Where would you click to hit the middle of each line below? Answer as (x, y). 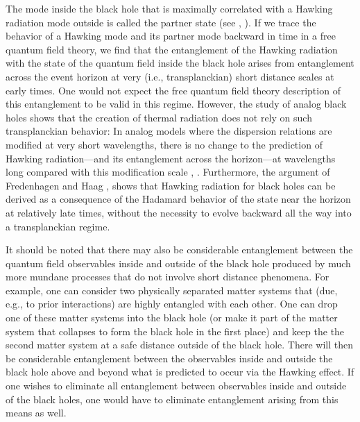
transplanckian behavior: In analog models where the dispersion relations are (169, 131)
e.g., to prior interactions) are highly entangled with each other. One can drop (172, 304)
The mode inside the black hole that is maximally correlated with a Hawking (169, 8)
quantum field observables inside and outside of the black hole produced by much (178, 263)
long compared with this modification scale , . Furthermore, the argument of (168, 172)
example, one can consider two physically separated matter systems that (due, (172, 290)
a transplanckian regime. (58, 226)
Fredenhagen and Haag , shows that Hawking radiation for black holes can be (171, 185)
